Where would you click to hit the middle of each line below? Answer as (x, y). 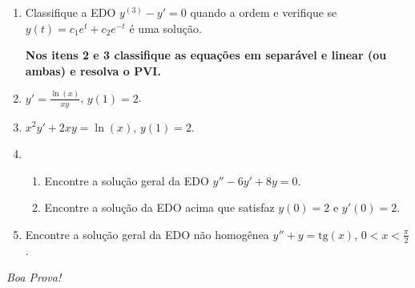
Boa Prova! (34, 277)
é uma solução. (165, 28)
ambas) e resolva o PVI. (93, 70)
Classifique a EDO (71, 12)
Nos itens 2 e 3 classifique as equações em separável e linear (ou (206, 55)
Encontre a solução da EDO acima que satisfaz (159, 207)
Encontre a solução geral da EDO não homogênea (147, 234)
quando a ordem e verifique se (264, 12)
